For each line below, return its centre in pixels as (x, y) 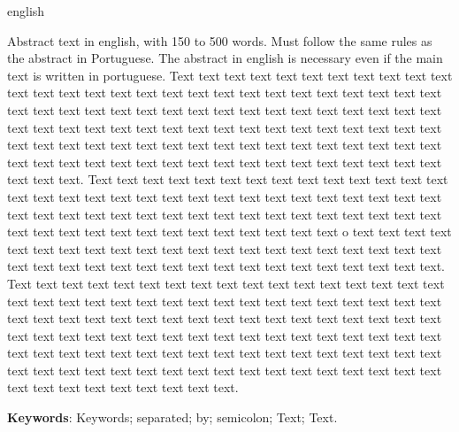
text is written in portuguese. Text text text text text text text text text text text (230, 75)
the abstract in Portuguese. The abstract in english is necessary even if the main (225, 58)
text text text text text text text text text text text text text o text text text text (229, 231)
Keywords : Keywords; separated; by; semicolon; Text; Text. (172, 417)
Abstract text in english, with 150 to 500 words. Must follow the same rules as (220, 40)
